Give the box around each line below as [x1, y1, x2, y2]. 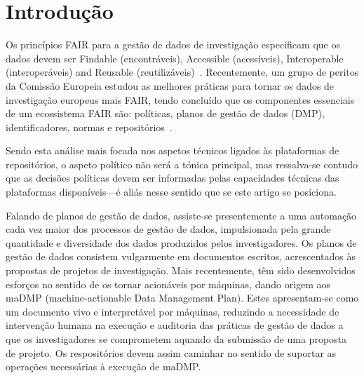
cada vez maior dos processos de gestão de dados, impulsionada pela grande [6, 222, 331, 236]
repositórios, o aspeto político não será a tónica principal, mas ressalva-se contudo [6, 156, 358, 171]
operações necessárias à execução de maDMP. [6, 359, 201, 374]
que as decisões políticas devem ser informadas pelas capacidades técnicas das [6, 170, 339, 185]
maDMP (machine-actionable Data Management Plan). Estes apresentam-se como [6, 290, 359, 305]
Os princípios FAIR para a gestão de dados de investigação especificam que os [6, 37, 340, 52]
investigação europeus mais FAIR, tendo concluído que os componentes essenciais [6, 92, 355, 107]
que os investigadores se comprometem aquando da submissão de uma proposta [6, 332, 347, 346]
